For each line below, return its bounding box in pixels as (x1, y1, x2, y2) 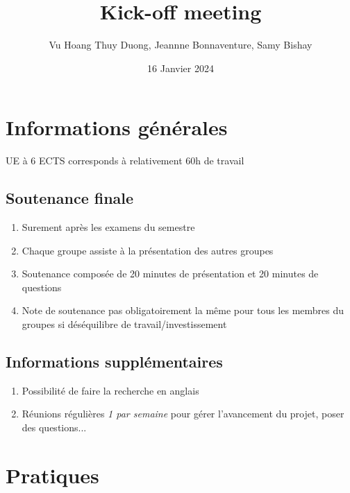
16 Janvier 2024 (147, 60, 214, 75)
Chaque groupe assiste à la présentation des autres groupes (22, 243, 274, 257)
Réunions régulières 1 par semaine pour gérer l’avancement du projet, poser (22, 406, 344, 421)
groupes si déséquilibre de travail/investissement (22, 317, 227, 331)
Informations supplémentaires (6, 351, 223, 372)
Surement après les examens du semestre (22, 220, 195, 234)
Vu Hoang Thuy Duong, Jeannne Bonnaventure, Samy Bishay (49, 37, 312, 52)
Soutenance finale (6, 187, 134, 209)
